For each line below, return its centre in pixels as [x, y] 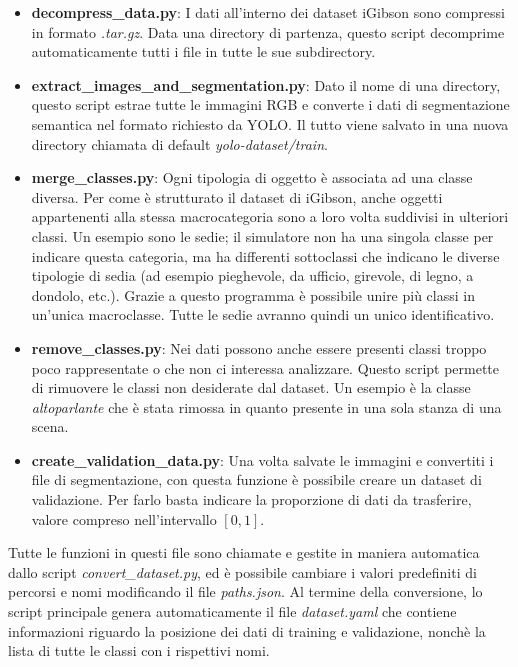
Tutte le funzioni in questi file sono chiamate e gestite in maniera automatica [244, 552]
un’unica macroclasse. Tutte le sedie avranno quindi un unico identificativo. [263, 314]
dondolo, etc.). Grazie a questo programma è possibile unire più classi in [253, 294]
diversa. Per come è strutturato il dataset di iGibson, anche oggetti [237, 196]
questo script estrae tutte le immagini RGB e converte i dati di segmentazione [270, 104]
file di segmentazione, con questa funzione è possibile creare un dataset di [256, 479]
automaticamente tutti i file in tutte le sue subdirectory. [203, 51]
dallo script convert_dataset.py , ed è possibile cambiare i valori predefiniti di [242, 571]
